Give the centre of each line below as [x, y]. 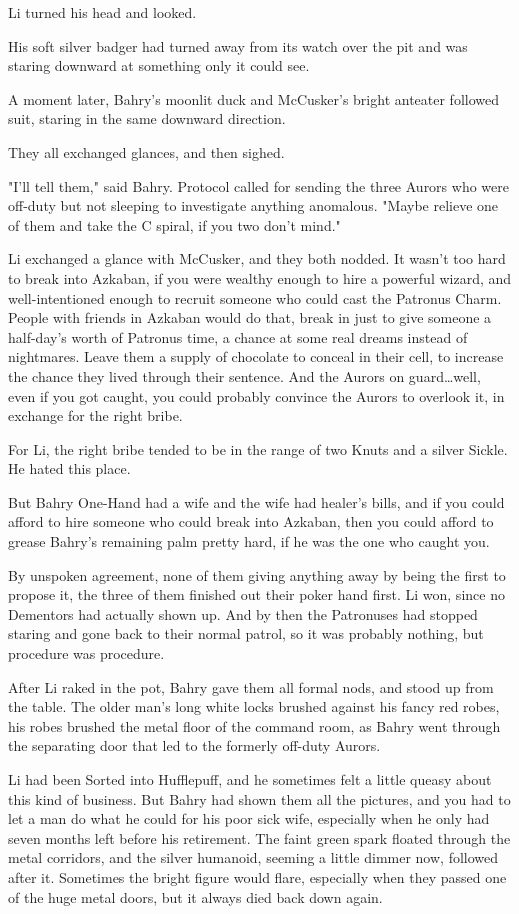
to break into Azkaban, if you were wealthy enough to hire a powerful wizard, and [260, 277]
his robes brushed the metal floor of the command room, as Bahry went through [254, 725]
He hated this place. [69, 468]
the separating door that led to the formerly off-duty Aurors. [194, 745]
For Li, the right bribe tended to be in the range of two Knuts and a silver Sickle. [258, 448]
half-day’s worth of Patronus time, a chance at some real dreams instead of [238, 336]
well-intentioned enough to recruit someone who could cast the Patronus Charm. [255, 297]
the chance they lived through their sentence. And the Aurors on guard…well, [244, 375]
